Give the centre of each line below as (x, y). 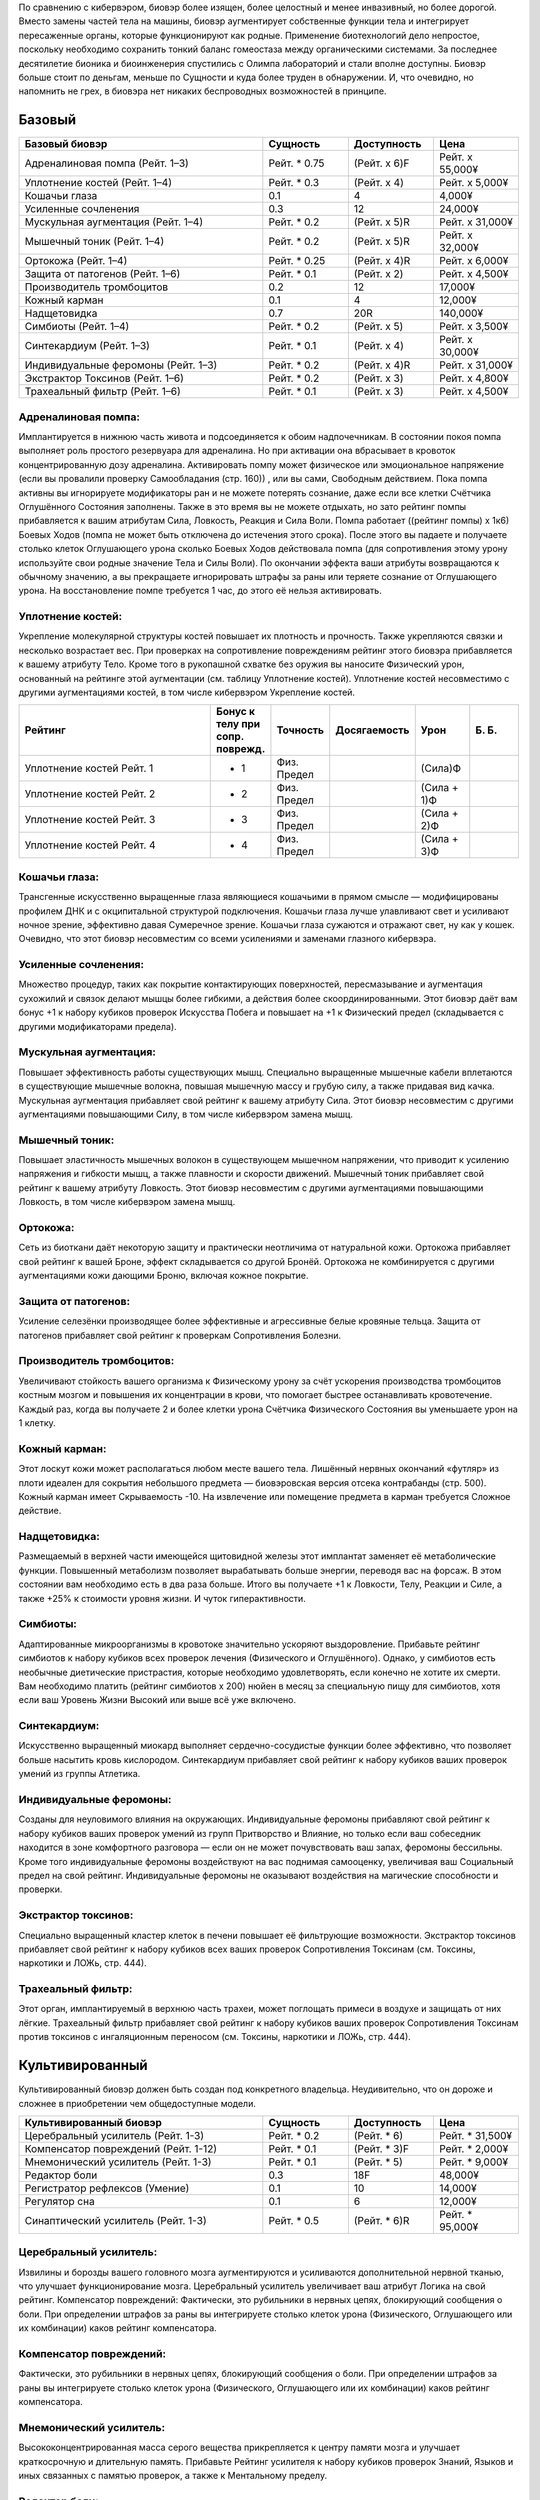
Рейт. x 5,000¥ (473, 183)
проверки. (40, 1889)
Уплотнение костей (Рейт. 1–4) (98, 183)
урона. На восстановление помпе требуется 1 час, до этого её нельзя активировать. (200, 591)
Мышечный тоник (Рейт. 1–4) (94, 242)
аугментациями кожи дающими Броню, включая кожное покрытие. (163, 1276)
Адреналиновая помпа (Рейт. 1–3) (106, 163)
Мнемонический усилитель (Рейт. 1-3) (118, 2162)
